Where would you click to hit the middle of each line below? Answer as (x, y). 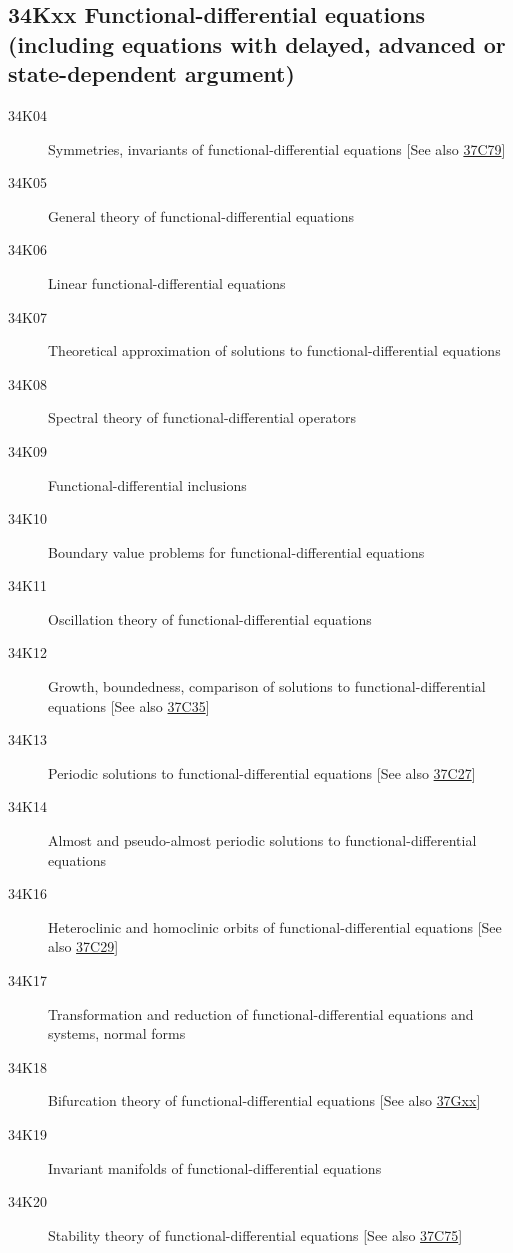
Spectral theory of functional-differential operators (202, 417)
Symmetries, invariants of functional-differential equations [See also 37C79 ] (277, 148)
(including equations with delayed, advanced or (257, 43)
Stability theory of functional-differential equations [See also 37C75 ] (255, 1234)
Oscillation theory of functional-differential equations (210, 618)
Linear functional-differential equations (167, 282)
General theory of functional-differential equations (201, 215)
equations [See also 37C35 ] (129, 705)
